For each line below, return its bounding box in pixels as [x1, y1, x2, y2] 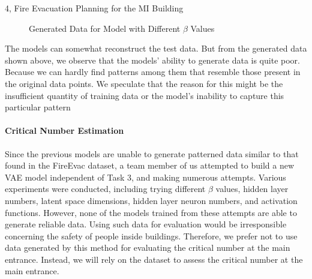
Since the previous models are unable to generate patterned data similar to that [5, 147, 299, 160]
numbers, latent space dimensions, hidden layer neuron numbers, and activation [5, 194, 298, 206]
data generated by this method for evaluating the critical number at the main [5, 241, 290, 254]
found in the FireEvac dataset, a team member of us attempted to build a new [5, 159, 295, 172]
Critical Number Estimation [5, 124, 124, 137]
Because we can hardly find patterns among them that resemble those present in [5, 65, 301, 78]
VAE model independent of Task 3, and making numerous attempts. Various [5, 170, 286, 183]
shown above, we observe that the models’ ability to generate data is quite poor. [5, 53, 300, 66]
